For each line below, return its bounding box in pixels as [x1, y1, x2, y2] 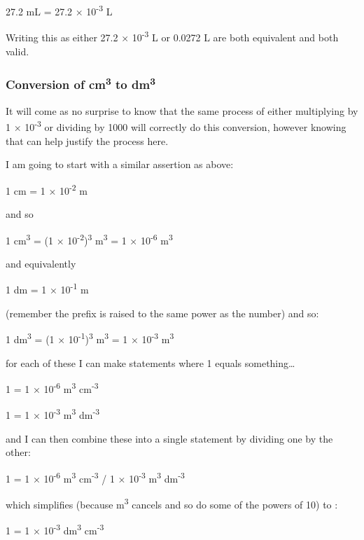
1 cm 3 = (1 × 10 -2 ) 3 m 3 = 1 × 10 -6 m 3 [6, 230, 173, 247]
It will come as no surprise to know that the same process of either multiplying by [6, 103, 358, 118]
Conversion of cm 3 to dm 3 [6, 74, 156, 93]
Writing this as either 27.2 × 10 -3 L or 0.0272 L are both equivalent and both [6, 28, 339, 44]
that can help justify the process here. [6, 133, 169, 148]
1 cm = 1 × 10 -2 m [6, 181, 88, 198]
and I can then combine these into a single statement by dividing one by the [6, 431, 333, 445]
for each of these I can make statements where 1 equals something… [6, 355, 295, 370]
